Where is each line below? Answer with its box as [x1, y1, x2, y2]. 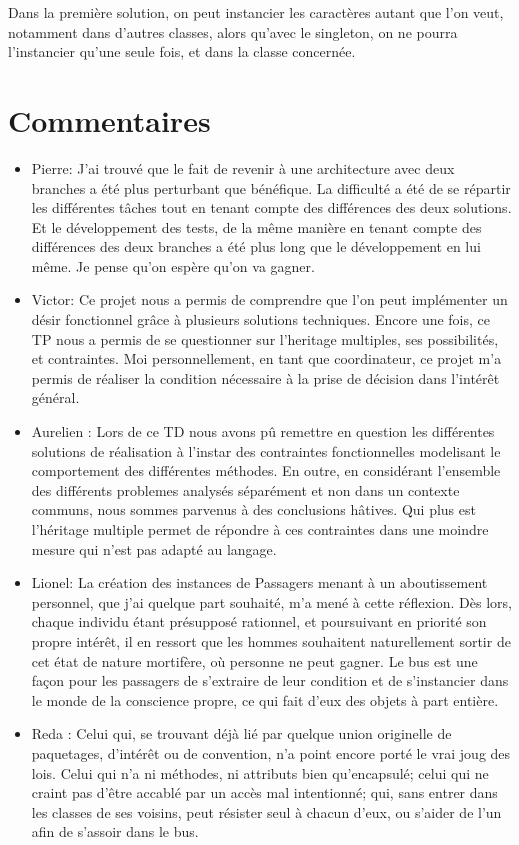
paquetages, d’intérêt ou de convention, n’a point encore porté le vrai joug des [31, 742, 511, 763]
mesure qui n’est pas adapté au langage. [31, 538, 277, 559]
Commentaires [8, 99, 211, 140]
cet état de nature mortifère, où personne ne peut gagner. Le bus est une [31, 650, 478, 671]
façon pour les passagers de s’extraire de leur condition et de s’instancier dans [31, 670, 509, 691]
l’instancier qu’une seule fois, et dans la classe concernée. [8, 41, 356, 62]
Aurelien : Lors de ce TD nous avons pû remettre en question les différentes [31, 421, 495, 442]
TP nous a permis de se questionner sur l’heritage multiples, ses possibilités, [31, 328, 499, 349]
